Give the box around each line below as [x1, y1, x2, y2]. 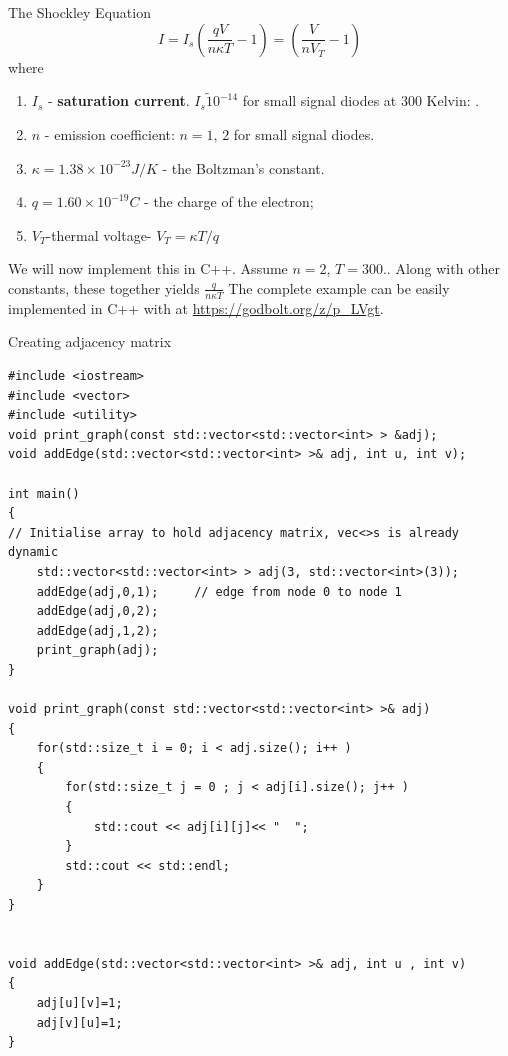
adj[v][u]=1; [36, 1015, 123, 1030]
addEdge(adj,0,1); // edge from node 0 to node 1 [36, 584, 402, 599]
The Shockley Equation [8, 2, 151, 22]
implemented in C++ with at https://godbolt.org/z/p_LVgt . [8, 297, 384, 318]
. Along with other [386, 258, 501, 279]
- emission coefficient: [44, 124, 175, 144]
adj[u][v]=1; [36, 995, 123, 1010]
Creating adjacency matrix [8, 331, 172, 352]
